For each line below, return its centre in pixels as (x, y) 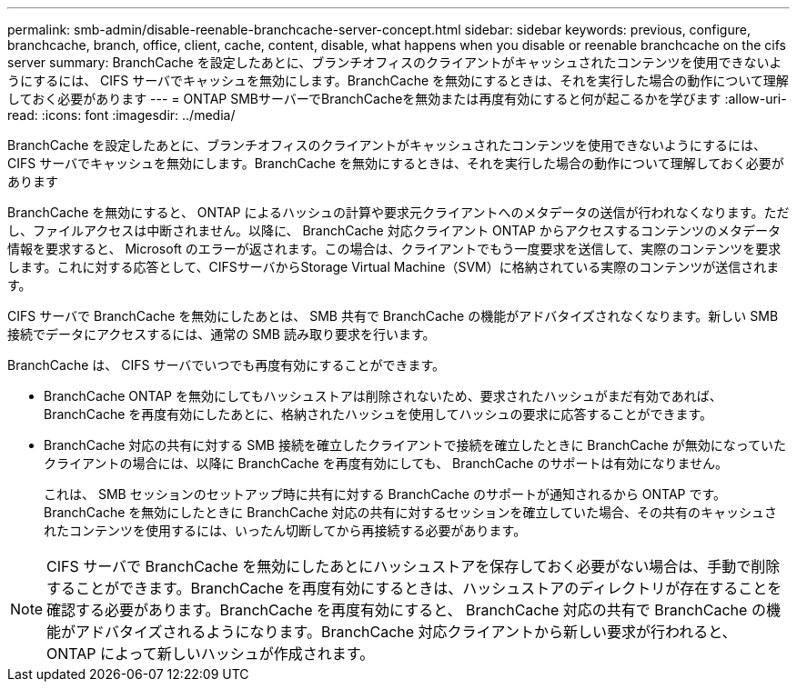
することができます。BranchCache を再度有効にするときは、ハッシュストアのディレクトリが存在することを (414, 588)
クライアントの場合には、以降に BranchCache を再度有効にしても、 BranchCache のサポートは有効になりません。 (386, 463)
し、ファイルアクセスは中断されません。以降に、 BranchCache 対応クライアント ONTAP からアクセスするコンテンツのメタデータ (394, 230)
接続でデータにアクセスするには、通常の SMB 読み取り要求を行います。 (222, 334)
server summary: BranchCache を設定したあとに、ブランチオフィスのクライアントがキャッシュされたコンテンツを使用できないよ (395, 62)
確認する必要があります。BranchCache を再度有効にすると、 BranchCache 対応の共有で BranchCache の (406, 610)
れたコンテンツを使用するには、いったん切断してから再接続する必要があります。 (285, 530)
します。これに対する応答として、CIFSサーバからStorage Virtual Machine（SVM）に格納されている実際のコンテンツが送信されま (393, 267)
